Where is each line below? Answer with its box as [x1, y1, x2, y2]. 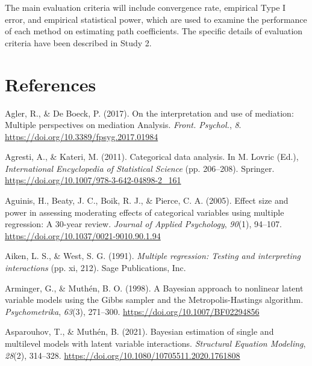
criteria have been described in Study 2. [5, 36, 152, 49]
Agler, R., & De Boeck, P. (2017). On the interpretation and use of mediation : [5, 106, 294, 119]
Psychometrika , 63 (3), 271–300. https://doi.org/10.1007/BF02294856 [5, 305, 260, 317]
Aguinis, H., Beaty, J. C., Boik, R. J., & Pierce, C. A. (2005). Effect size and [5, 194, 289, 207]
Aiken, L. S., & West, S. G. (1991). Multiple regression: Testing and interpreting [5, 249, 301, 262]
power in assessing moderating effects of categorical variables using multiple [5, 206, 284, 218]
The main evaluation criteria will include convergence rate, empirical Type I [5, 1, 286, 13]
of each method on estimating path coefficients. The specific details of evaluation [5, 25, 303, 37]
